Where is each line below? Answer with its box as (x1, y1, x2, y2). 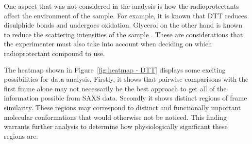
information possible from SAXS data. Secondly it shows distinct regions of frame (4, 93, 247, 103)
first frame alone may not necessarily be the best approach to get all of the (4, 83, 227, 93)
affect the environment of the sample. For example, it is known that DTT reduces (4, 10, 247, 20)
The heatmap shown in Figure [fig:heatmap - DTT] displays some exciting (4, 64, 226, 74)
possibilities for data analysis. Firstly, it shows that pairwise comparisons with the (4, 74, 249, 84)
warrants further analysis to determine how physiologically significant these (4, 121, 228, 131)
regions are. (4, 130, 38, 141)
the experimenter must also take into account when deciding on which (4, 39, 212, 49)
